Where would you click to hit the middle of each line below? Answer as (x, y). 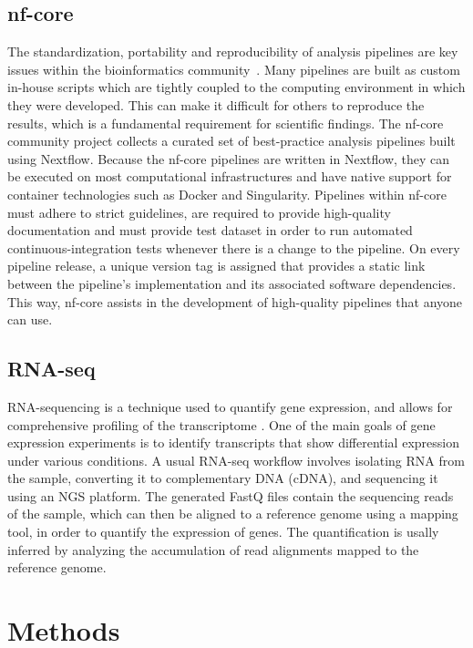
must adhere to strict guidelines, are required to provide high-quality (199, 212)
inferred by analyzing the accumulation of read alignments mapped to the (213, 549)
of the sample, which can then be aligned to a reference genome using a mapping (233, 514)
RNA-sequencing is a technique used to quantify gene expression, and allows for (230, 406)
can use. (30, 319)
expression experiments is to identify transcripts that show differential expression (233, 442)
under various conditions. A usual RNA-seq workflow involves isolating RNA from (236, 460)
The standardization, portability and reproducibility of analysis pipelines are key (233, 51)
